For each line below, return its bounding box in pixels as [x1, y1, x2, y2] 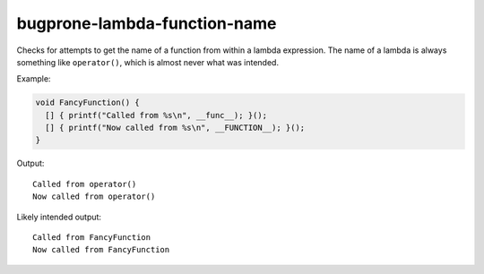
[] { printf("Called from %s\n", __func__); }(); [45, 110, 268, 120]
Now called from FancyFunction [32, 244, 170, 255]
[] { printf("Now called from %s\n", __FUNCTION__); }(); [45, 123, 306, 133]
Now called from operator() [32, 192, 156, 201]
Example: [16, 73, 51, 84]
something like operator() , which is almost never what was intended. [16, 56, 280, 67]
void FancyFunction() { [35, 98, 141, 107]
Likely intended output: [16, 211, 102, 222]
